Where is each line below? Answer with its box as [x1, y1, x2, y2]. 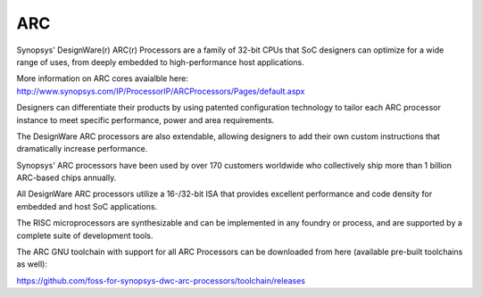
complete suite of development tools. [16, 230, 154, 241]
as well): [16, 259, 48, 269]
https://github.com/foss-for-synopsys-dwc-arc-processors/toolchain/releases [16, 275, 305, 285]
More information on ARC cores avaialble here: [16, 73, 189, 84]
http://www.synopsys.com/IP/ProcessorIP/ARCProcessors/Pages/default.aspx [16, 86, 305, 96]
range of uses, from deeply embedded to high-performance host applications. [16, 56, 304, 67]
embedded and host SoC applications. [16, 201, 158, 211]
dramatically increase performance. [16, 144, 148, 154]
